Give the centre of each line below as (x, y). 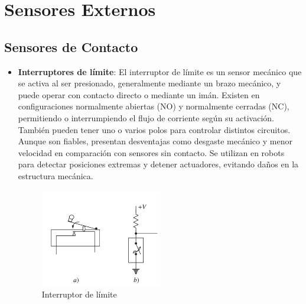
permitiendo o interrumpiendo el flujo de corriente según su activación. (146, 117)
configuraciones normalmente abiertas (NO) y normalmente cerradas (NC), (154, 106)
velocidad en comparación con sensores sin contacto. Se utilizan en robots (151, 152)
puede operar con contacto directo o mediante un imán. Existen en (139, 94)
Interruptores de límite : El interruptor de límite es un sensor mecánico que (160, 71)
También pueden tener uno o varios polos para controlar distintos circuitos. (154, 129)
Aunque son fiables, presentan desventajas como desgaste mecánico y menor (155, 141)
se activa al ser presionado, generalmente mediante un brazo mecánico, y (149, 83)
